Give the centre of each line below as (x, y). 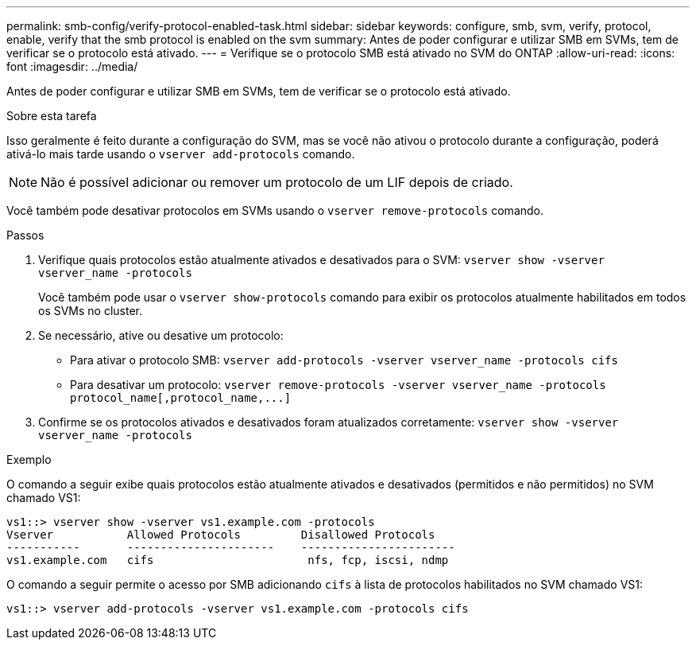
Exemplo (29, 459)
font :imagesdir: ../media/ (72, 66)
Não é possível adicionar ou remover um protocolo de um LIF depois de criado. (277, 182)
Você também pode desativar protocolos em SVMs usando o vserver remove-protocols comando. (275, 210)
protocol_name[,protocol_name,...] (181, 398)
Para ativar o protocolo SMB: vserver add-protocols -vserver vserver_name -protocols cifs (344, 360)
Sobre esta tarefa (52, 116)
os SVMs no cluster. (91, 311)
